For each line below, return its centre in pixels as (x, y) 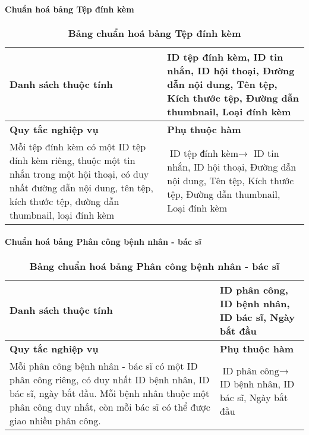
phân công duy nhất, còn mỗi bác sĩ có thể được (110, 406)
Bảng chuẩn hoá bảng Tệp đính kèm (154, 33)
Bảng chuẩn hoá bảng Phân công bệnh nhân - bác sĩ (154, 266)
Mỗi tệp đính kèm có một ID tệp (78, 146)
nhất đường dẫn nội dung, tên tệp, (81, 187)
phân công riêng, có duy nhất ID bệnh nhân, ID (110, 379)
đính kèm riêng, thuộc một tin (72, 160)
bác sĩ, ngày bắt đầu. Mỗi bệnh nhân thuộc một (110, 393)
